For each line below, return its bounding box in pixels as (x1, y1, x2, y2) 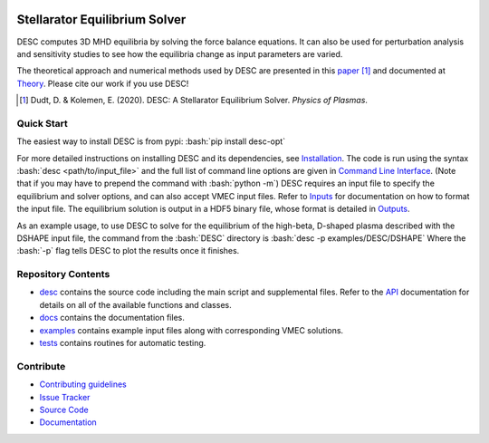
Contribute (16, 360, 66, 372)
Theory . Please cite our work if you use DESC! (16, 78, 189, 89)
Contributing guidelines (39, 379, 127, 390)
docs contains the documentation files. (39, 313, 185, 323)
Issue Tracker (39, 391, 91, 402)
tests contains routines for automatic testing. (39, 338, 206, 349)
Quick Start (16, 117, 68, 130)
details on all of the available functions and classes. (39, 299, 232, 310)
